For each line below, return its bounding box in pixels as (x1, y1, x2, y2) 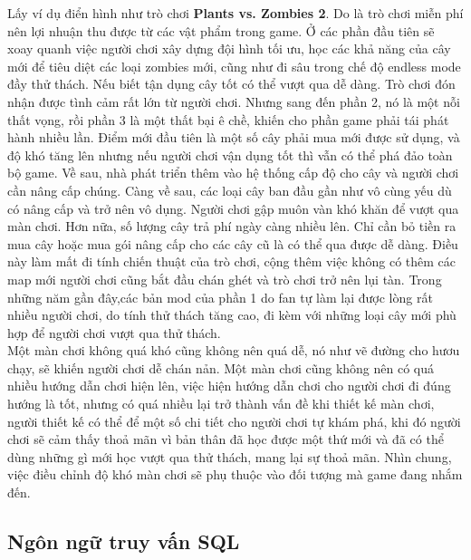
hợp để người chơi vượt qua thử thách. (7, 323, 221, 342)
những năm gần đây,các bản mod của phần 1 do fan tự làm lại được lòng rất (7, 287, 433, 306)
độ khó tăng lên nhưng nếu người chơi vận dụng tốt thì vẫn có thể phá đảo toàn (7, 145, 453, 164)
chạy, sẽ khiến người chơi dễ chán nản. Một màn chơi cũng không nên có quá (7, 358, 435, 377)
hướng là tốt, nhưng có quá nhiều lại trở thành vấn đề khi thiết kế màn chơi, (7, 394, 435, 413)
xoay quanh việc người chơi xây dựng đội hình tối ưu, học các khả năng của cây (7, 39, 451, 58)
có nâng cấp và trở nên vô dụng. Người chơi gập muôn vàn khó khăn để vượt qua (7, 198, 459, 217)
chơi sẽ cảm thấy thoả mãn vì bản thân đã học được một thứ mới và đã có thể (7, 430, 444, 449)
